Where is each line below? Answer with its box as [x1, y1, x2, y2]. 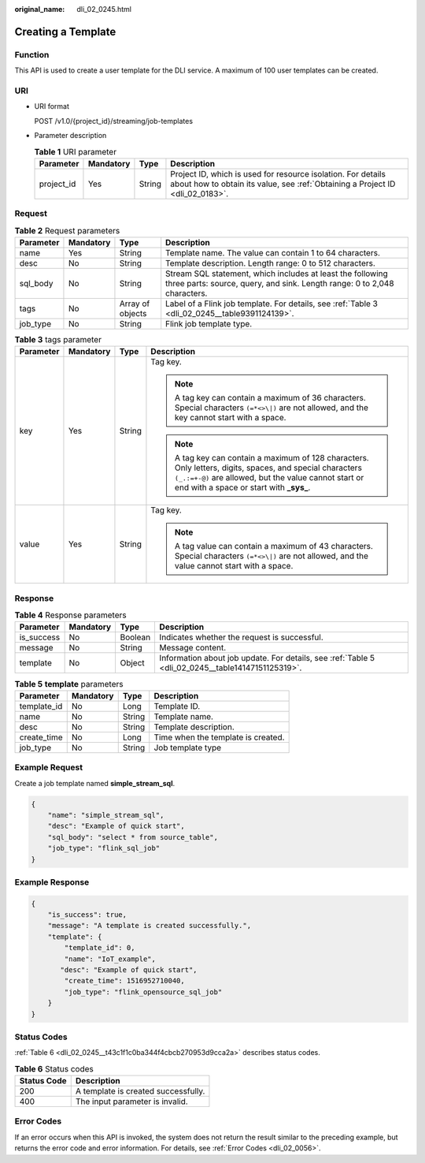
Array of [119, 298, 150, 309]
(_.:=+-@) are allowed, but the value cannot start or [174, 472, 364, 483]
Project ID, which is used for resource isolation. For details [170, 168, 386, 179]
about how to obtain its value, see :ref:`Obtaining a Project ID [170, 178, 396, 189]
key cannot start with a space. [174, 412, 286, 423]
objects [119, 308, 147, 319]
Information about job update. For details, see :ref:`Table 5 [159, 653, 375, 664]
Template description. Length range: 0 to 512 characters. [165, 257, 375, 268]
